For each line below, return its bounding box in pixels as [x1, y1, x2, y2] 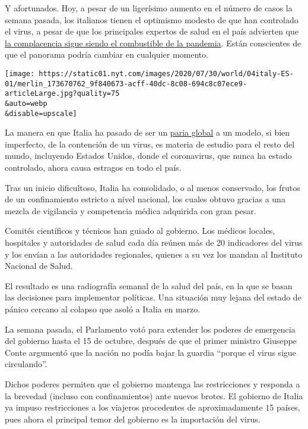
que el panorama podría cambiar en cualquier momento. [5, 48, 209, 61]
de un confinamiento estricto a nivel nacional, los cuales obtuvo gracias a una [5, 193, 285, 205]
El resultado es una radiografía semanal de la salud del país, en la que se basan [5, 279, 293, 292]
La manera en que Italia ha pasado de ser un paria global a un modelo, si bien [5, 126, 290, 139]
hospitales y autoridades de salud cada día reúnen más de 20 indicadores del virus [5, 236, 303, 248]
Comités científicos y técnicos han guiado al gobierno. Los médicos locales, [5, 224, 275, 237]
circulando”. [5, 358, 47, 370]
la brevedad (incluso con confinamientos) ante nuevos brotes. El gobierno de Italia [5, 389, 303, 402]
